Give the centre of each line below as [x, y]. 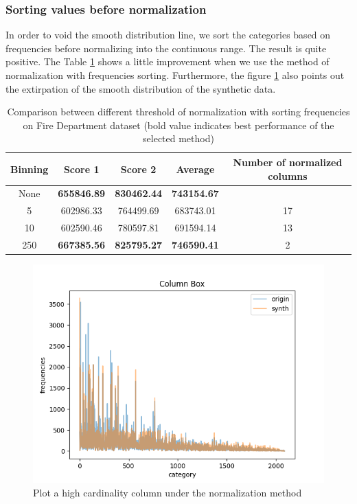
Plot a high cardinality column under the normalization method [168, 492]
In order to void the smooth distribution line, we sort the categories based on [168, 35]
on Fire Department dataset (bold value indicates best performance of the [178, 125]
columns [288, 175]
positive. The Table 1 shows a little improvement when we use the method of [168, 61]
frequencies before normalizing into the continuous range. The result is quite [166, 48]
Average [195, 169]
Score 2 [138, 169]
